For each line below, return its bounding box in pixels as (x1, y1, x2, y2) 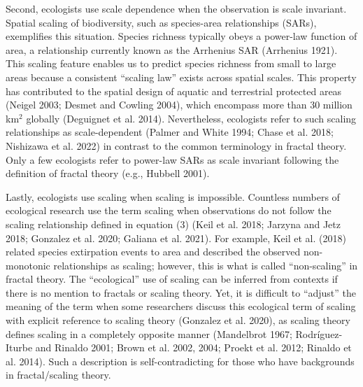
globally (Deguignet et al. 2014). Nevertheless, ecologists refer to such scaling (26, 111, 357, 125)
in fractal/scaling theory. (6, 367, 111, 382)
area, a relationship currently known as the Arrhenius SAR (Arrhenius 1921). (6, 42, 338, 57)
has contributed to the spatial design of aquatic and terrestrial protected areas (6, 83, 342, 98)
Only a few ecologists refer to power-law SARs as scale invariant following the (6, 152, 339, 167)
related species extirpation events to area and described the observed (6, 244, 301, 259)
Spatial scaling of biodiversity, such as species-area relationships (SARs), (6, 15, 317, 29)
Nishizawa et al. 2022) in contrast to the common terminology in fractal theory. (6, 138, 347, 153)
